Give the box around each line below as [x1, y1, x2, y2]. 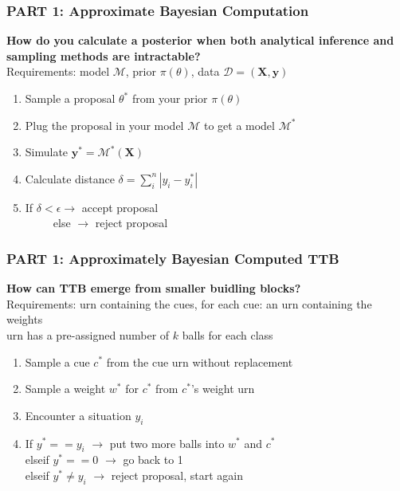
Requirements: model [6, 63, 110, 80]
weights [6, 311, 43, 328]
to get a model [203, 116, 275, 133]
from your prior [131, 90, 208, 106]
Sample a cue [25, 353, 90, 370]
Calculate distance [25, 170, 115, 187]
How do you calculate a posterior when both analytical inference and [6, 32, 394, 49]
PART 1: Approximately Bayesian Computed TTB [6, 248, 339, 268]
